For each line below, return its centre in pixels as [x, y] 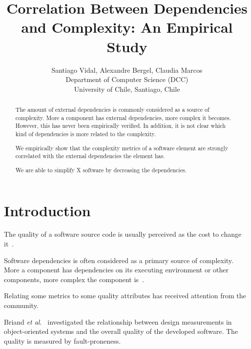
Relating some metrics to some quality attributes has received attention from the [125, 296]
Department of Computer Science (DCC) [127, 79]
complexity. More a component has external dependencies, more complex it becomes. [123, 117]
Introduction [47, 211]
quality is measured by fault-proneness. [63, 340]
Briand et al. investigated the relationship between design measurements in [118, 321]
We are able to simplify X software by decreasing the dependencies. [101, 170]
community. [21, 305]
